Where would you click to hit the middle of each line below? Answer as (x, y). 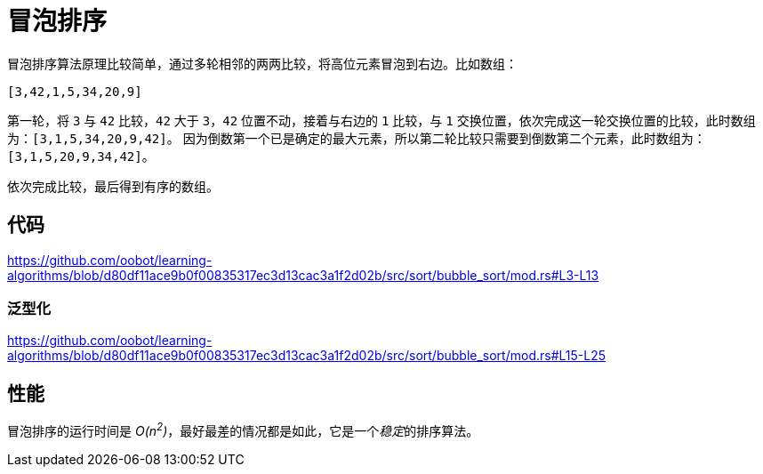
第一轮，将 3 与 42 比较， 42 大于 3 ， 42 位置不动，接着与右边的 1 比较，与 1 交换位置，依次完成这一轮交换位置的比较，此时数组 (381, 120)
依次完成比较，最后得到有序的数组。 (113, 186)
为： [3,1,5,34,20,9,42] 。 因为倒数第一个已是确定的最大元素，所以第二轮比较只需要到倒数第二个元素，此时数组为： (357, 138)
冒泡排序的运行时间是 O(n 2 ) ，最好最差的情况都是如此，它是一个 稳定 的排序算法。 (243, 430)
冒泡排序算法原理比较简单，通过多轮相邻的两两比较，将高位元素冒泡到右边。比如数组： (262, 63)
